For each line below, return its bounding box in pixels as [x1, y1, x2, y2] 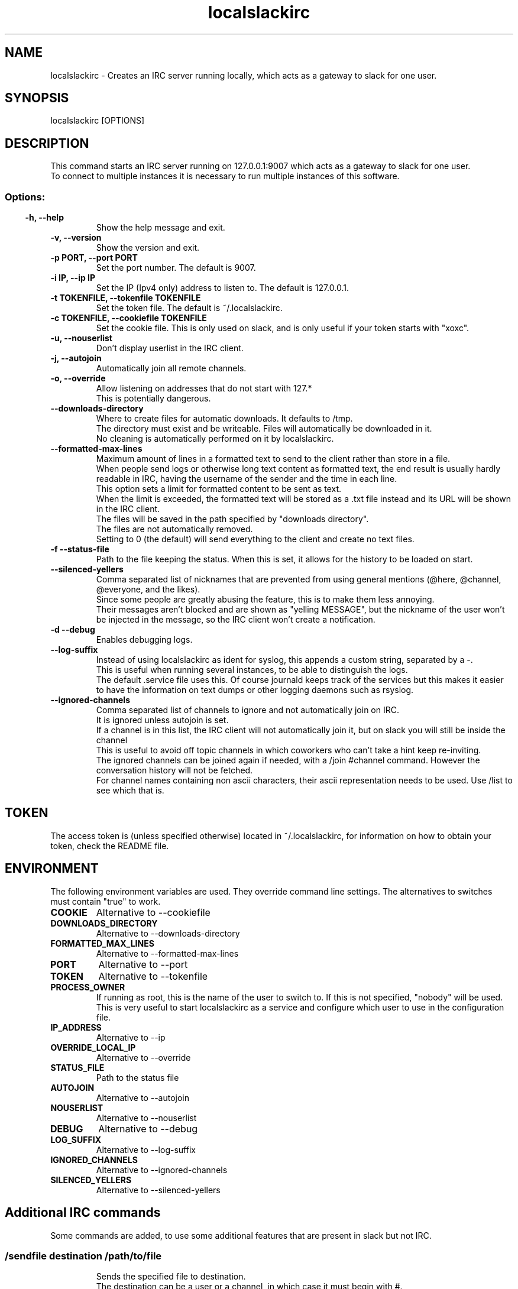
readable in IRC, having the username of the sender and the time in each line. [96, 474, 397, 484]
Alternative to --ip [96, 1032, 166, 1042]
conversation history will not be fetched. [96, 765, 253, 776]
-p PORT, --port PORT [50, 252, 138, 263]
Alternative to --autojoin [96, 1092, 190, 1103]
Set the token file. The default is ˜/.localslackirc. [96, 303, 283, 313]
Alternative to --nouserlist [96, 1112, 197, 1123]
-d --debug [50, 624, 95, 635]
